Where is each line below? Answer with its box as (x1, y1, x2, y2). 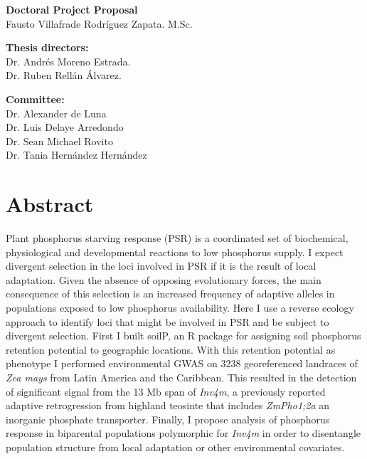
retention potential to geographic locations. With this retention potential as (6, 342, 336, 357)
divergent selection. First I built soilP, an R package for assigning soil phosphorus (6, 328, 361, 343)
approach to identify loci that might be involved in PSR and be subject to (6, 314, 329, 329)
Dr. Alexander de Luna (6, 105, 107, 120)
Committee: (6, 91, 65, 106)
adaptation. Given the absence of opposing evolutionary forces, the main (6, 272, 321, 287)
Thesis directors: (6, 40, 89, 55)
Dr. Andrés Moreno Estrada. (6, 53, 131, 68)
